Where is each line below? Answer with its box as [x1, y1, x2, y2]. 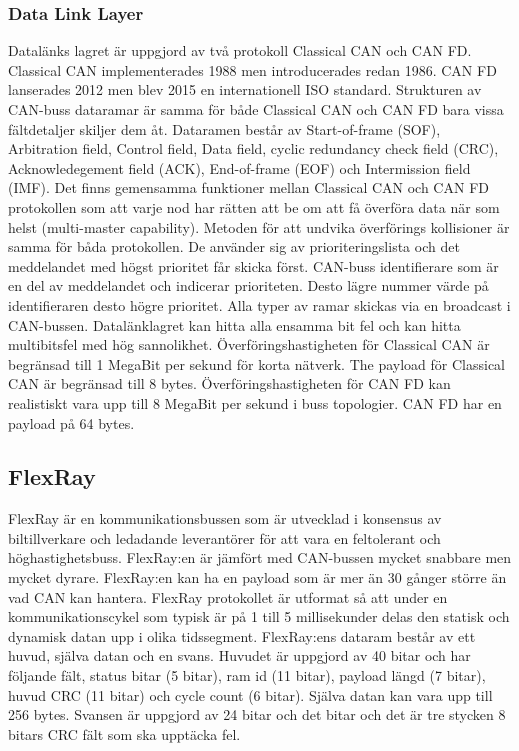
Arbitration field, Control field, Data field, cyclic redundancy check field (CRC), [8, 138, 499, 159]
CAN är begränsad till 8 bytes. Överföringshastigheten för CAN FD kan [8, 373, 451, 394]
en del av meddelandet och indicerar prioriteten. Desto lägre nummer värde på [8, 275, 489, 296]
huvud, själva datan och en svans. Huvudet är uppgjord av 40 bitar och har [8, 645, 471, 666]
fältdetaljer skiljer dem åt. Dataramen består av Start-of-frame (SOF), [8, 118, 441, 139]
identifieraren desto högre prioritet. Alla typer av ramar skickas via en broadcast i [8, 294, 511, 315]
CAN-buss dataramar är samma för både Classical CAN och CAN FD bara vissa [8, 99, 504, 119]
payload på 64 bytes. [8, 412, 135, 433]
